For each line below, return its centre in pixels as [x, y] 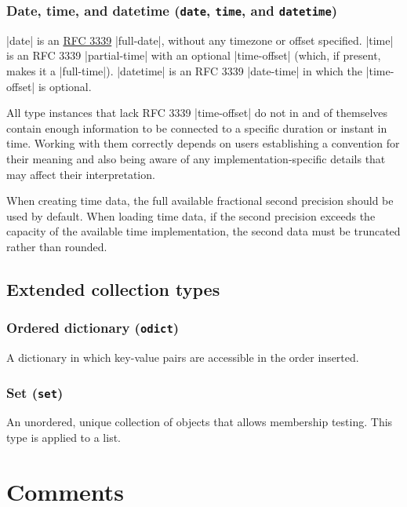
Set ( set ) [35, 392]
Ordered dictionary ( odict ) [93, 328]
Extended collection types [113, 288]
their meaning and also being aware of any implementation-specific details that [196, 158]
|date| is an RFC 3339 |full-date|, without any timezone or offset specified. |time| [200, 40]
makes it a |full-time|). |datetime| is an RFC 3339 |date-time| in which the [184, 70]
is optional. [65, 86]
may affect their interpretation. [81, 174]
